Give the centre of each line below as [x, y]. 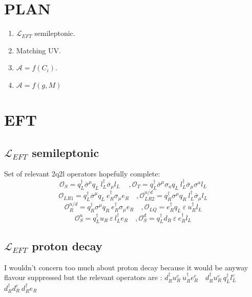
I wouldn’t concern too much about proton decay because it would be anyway [126, 267]
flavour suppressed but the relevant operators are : [83, 277]
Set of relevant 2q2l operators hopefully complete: [82, 174]
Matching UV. [38, 50]
